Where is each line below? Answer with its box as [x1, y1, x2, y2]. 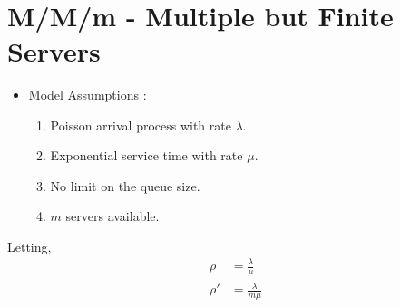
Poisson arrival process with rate [50, 115, 231, 134]
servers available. [65, 206, 160, 225]
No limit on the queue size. [50, 176, 200, 195]
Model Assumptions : [28, 84, 147, 103]
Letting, [7, 236, 52, 255]
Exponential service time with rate [50, 146, 243, 165]
